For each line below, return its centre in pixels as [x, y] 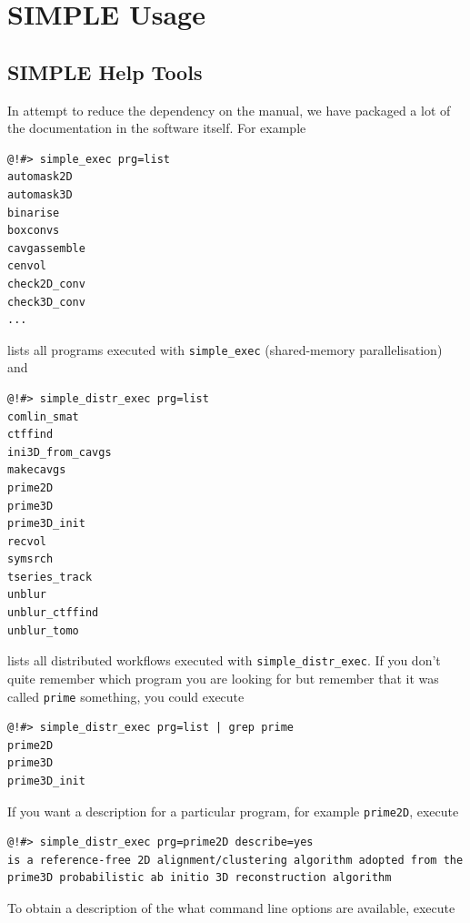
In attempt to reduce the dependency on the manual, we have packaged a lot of [229, 110]
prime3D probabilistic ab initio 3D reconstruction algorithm [200, 878]
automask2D [40, 177]
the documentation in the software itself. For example [157, 128]
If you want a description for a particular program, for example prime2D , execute [233, 811]
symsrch [30, 559]
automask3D [40, 194]
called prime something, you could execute [126, 696]
